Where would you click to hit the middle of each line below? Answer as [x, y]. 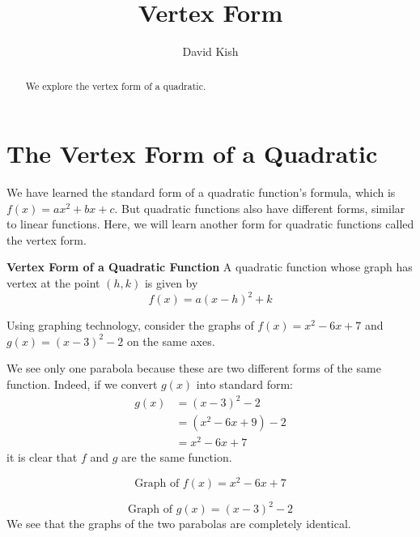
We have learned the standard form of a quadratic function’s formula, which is [201, 192]
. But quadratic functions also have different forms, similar [260, 208]
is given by [171, 283]
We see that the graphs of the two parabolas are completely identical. [179, 524]
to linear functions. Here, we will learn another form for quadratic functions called [210, 224]
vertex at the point [53, 283]
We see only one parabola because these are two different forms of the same [194, 368]
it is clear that [42, 457]
